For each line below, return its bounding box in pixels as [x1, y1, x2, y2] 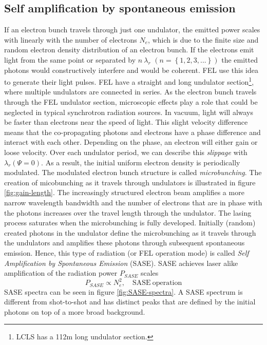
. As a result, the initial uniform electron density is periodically [41, 157, 240, 167]
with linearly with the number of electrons [4, 34, 137, 45]
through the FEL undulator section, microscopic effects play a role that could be [4, 97, 258, 107]
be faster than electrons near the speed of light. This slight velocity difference [4, 117, 248, 127]
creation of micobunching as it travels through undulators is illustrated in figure [4, 177, 256, 187]
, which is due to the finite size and [148, 34, 259, 45]
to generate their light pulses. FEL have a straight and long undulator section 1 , [4, 75, 254, 87]
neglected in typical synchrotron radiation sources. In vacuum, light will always [4, 106, 254, 117]
